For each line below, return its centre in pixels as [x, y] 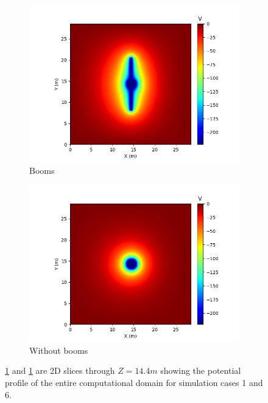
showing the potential [201, 370]
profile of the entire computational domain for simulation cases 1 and [134, 382]
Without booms [59, 350]
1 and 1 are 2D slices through [60, 370]
